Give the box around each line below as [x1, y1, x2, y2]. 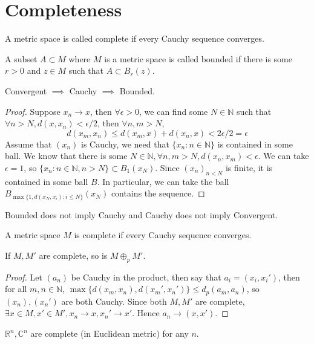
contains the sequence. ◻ [111, 187, 205, 200]
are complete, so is [39, 248, 108, 261]
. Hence [132, 307, 160, 319]
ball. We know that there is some [5, 149, 128, 162]
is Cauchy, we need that [81, 137, 169, 150]
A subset [5, 52, 38, 65]
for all [5, 282, 27, 295]
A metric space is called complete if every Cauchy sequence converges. [5, 32, 264, 45]
